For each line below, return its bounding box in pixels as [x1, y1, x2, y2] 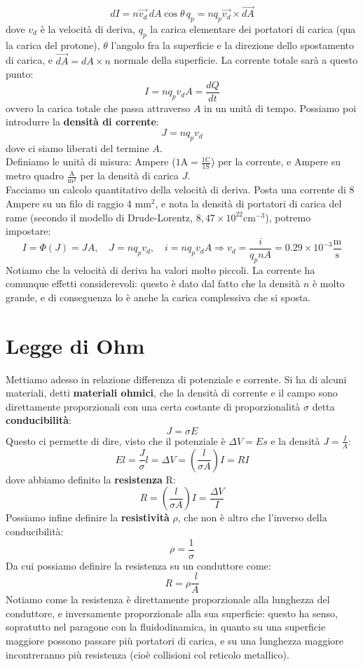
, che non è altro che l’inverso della [177, 510, 327, 525]
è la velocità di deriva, [40, 22, 135, 36]
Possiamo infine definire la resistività [6, 510, 170, 525]
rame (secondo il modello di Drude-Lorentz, [6, 209, 193, 224]
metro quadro [6, 168, 64, 183]
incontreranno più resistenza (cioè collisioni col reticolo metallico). [6, 647, 289, 661]
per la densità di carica [80, 168, 179, 183]
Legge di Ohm [6, 331, 145, 359]
